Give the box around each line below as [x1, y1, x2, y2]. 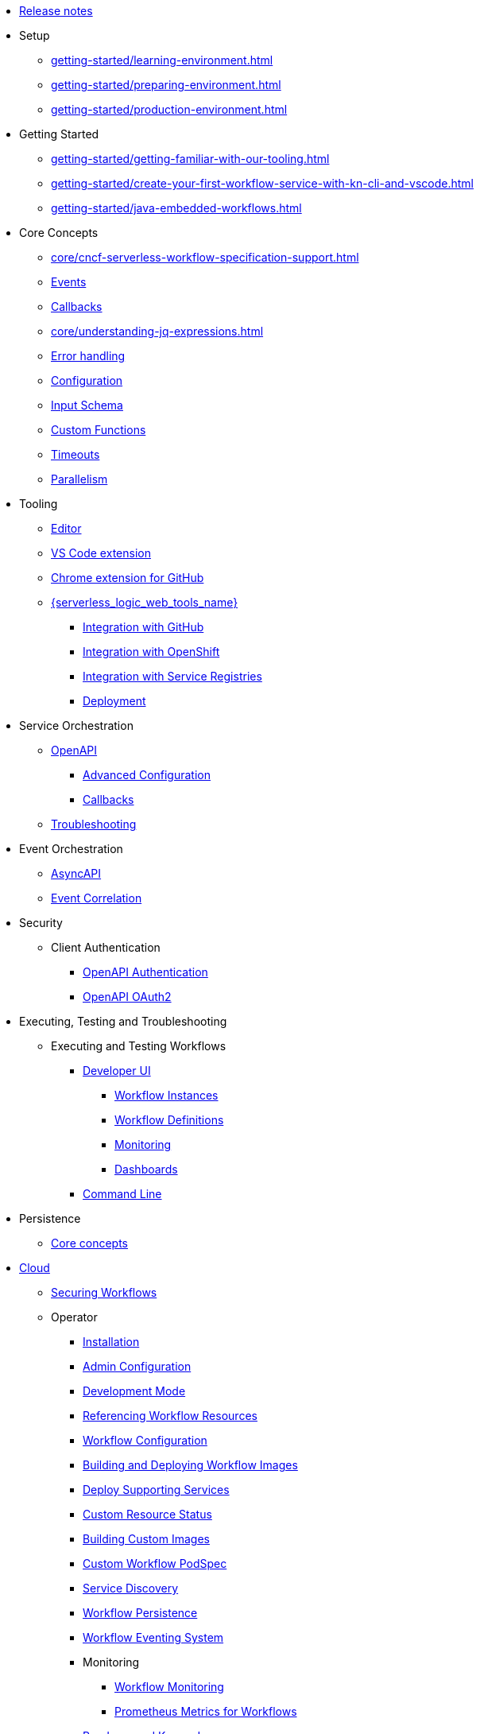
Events [51, 275, 87, 289]
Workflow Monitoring [114, 1680, 224, 1693]
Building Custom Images [83, 1532, 210, 1546]
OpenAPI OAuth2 [83, 990, 172, 1003]
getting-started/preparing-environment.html [51, 78, 281, 91]
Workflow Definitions [114, 1113, 224, 1127]
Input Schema [51, 398, 123, 412]
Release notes [19, 4, 93, 17]
